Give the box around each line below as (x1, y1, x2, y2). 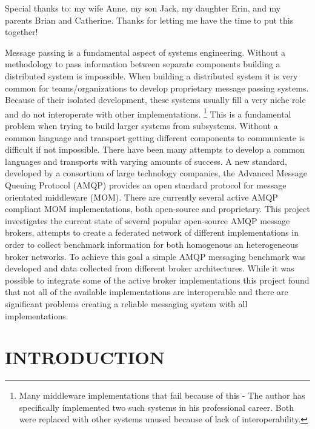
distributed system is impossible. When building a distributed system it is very (5, 69, 298, 82)
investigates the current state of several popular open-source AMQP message (5, 214, 290, 227)
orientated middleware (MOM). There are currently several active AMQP (5, 190, 278, 203)
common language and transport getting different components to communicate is (5, 131, 305, 144)
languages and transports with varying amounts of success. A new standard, (5, 155, 287, 167)
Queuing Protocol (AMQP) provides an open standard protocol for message (5, 178, 287, 191)
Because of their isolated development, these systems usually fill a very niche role (5, 93, 306, 106)
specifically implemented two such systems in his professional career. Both (19, 401, 294, 413)
